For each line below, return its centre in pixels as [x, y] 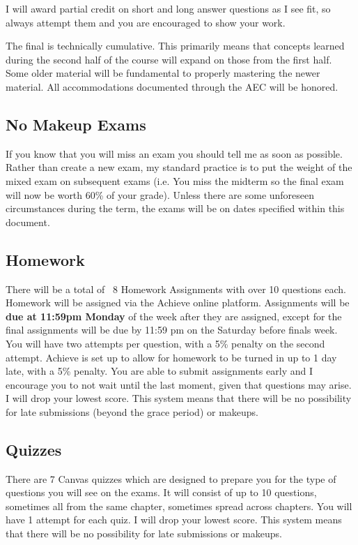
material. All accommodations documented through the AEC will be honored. [172, 86]
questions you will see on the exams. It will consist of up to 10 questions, [161, 492]
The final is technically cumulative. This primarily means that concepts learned [175, 46]
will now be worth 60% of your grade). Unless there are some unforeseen [160, 194]
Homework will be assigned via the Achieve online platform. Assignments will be [178, 303]
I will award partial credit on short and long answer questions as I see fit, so [168, 8]
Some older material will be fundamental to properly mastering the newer [163, 73]
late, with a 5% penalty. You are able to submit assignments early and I [159, 371]
